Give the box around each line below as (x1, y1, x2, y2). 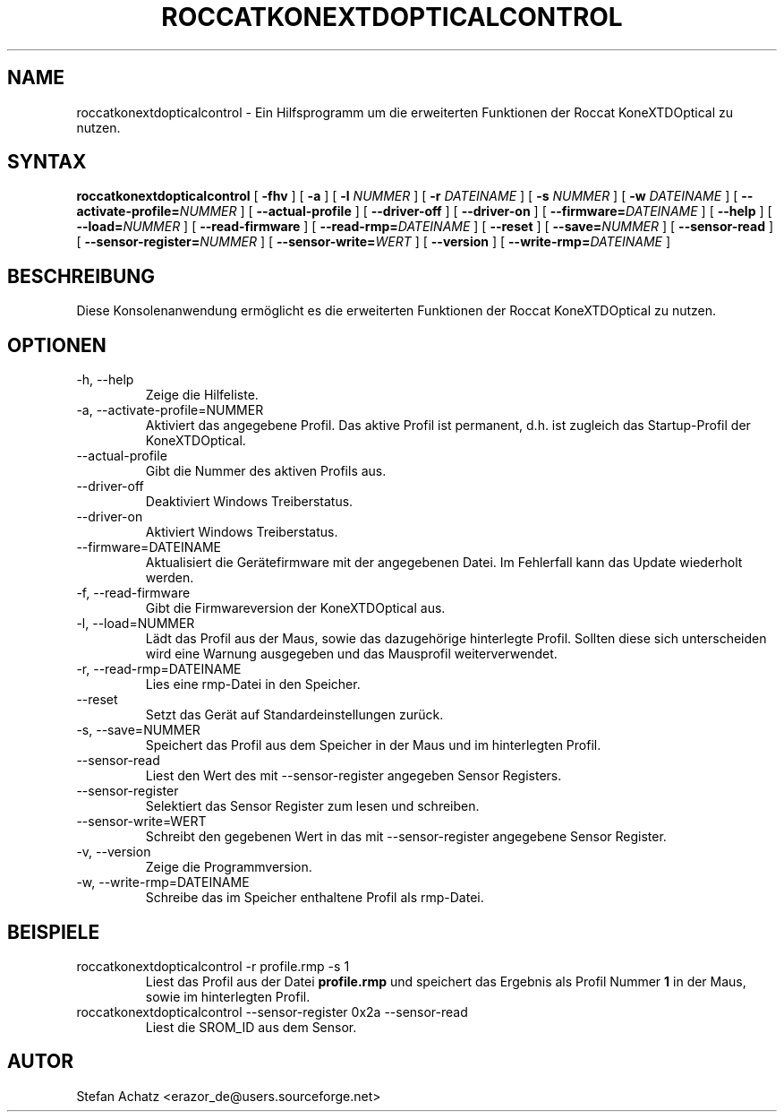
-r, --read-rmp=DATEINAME (76, 661, 242, 677)
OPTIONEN (7, 333, 107, 357)
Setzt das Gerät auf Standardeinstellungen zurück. (145, 707, 444, 723)
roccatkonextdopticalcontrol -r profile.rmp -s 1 (76, 958, 350, 974)
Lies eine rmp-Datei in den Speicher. (145, 676, 361, 693)
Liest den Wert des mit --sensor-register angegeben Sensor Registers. (145, 768, 562, 784)
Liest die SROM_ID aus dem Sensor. (145, 1019, 357, 1035)
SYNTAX (7, 151, 87, 174)
